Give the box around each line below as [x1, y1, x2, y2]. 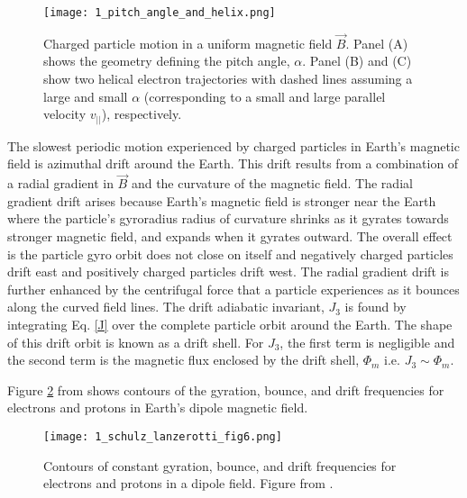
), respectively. [101, 104, 182, 123]
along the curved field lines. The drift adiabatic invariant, [7, 297, 325, 316]
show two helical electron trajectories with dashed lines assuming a [43, 69, 413, 88]
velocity [43, 104, 87, 123]
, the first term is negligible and [279, 332, 455, 351]
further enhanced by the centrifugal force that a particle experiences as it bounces [7, 279, 460, 298]
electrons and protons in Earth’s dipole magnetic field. [7, 398, 308, 417]
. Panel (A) [345, 33, 408, 52]
